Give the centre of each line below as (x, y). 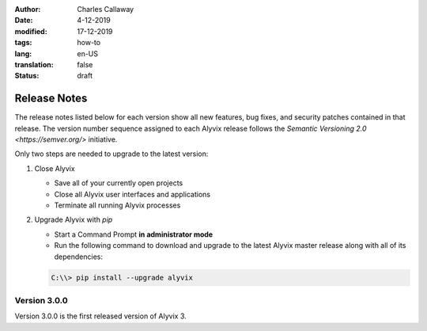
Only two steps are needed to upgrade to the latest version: (111, 154)
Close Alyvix (55, 168)
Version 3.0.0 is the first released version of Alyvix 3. (101, 316)
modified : (31, 31)
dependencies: (78, 257)
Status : (27, 76)
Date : (24, 21)
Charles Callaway (106, 9)
